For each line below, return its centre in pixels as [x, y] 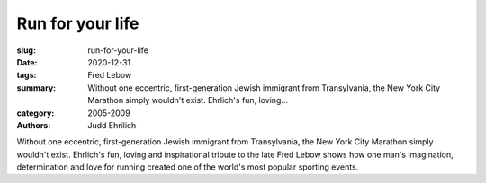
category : [36, 113]
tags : [27, 75]
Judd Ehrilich [112, 125]
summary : [36, 87]
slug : [26, 50]
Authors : [34, 125]
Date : [27, 62]
